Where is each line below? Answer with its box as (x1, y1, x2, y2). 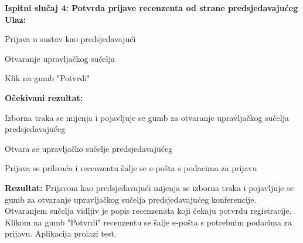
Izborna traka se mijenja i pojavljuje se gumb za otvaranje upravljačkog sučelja (5, 111, 289, 123)
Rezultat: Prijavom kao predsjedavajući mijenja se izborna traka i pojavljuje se (5, 181, 294, 193)
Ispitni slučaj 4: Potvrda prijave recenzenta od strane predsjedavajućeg (5, 2, 298, 13)
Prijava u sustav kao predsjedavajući (5, 33, 136, 45)
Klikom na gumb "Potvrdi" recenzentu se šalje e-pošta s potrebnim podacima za (5, 216, 292, 228)
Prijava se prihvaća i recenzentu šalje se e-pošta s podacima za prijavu (5, 162, 257, 174)
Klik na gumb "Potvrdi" (5, 72, 90, 84)
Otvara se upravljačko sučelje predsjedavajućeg (5, 142, 173, 154)
